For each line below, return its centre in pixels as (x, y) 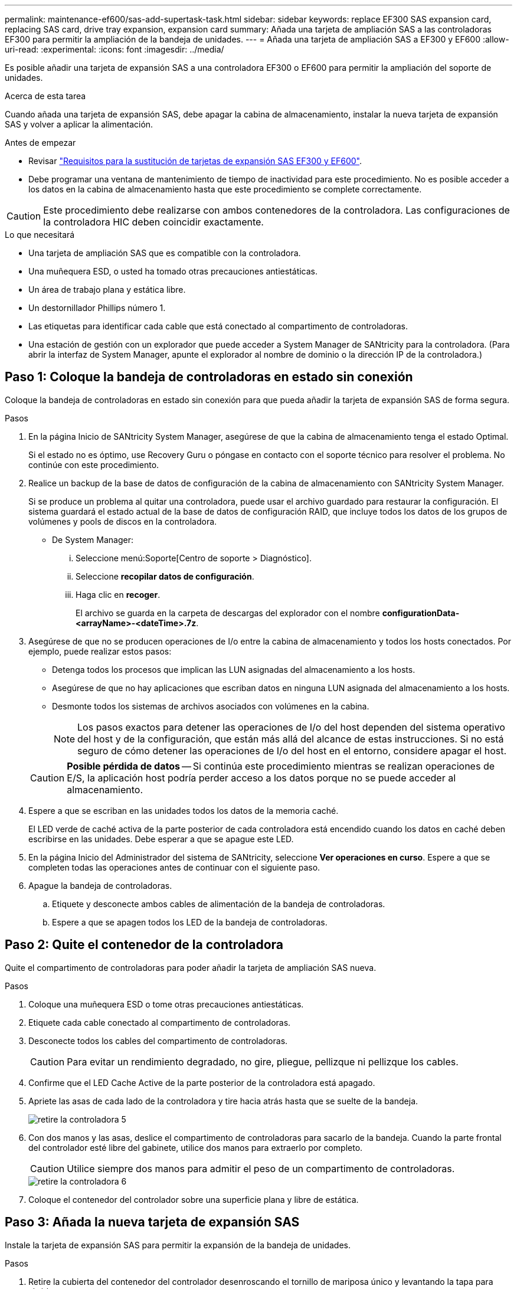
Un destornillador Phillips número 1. (97, 308)
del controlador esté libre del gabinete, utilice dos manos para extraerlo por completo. (196, 1147)
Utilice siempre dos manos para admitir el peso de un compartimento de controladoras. (261, 1168)
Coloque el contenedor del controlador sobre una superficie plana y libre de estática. (194, 1199)
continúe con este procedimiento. (94, 464)
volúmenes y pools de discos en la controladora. (123, 521)
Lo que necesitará (40, 235)
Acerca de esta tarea (45, 96)
